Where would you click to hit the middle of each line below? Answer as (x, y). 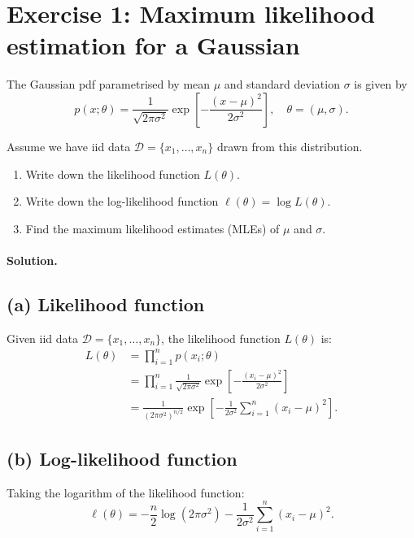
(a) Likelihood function (106, 304)
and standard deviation (282, 84)
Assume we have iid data (69, 146)
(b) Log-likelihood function (122, 458)
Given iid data (43, 338)
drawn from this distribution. (290, 146)
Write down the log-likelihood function (122, 201)
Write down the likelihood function (113, 174)
